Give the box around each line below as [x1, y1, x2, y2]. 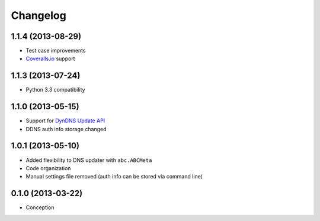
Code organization [25, 164, 71, 171]
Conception [25, 204, 55, 211]
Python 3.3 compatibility [25, 86, 85, 93]
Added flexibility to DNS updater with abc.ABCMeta [25, 157, 152, 164]
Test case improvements [25, 47, 86, 54]
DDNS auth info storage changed [25, 125, 107, 132]
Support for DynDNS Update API [25, 117, 105, 124]
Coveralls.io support [25, 55, 75, 62]
